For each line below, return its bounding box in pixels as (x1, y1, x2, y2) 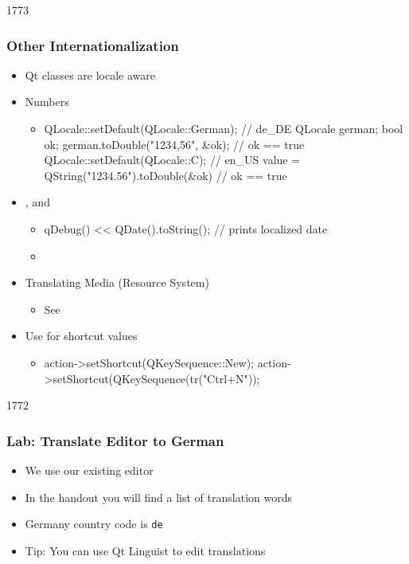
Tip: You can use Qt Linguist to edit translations (25, 542, 266, 558)
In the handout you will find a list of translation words (25, 488, 292, 505)
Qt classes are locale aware (25, 66, 155, 83)
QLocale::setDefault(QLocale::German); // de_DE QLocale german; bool (44, 120, 403, 136)
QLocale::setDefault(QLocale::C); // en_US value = (44, 151, 301, 168)
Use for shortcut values (25, 327, 138, 344)
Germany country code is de (25, 515, 163, 532)
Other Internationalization (6, 35, 179, 55)
